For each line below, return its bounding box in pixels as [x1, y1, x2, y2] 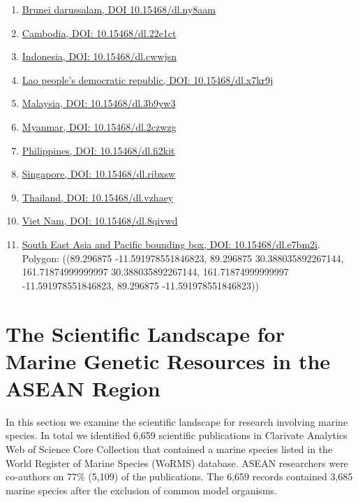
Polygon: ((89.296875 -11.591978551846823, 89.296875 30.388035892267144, [22, 250, 344, 265]
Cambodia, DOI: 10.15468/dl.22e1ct [22, 25, 177, 40]
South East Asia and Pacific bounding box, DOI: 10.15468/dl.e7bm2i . [22, 236, 320, 251]
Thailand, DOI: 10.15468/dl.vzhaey [22, 189, 174, 204]
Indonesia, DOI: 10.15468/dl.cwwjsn [22, 49, 177, 64]
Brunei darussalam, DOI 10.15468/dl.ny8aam [22, 2, 216, 16]
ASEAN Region [6, 373, 161, 402]
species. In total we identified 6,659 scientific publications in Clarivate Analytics [6, 428, 348, 443]
